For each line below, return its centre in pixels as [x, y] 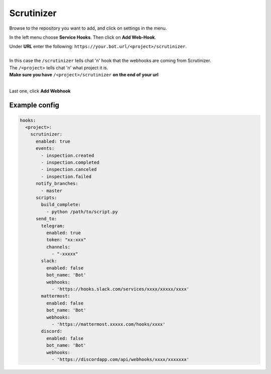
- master [52, 191]
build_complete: [61, 205]
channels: [58, 247]
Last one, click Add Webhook [40, 91]
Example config [34, 105]
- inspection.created [67, 155]
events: [45, 149]
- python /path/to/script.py [82, 212]
